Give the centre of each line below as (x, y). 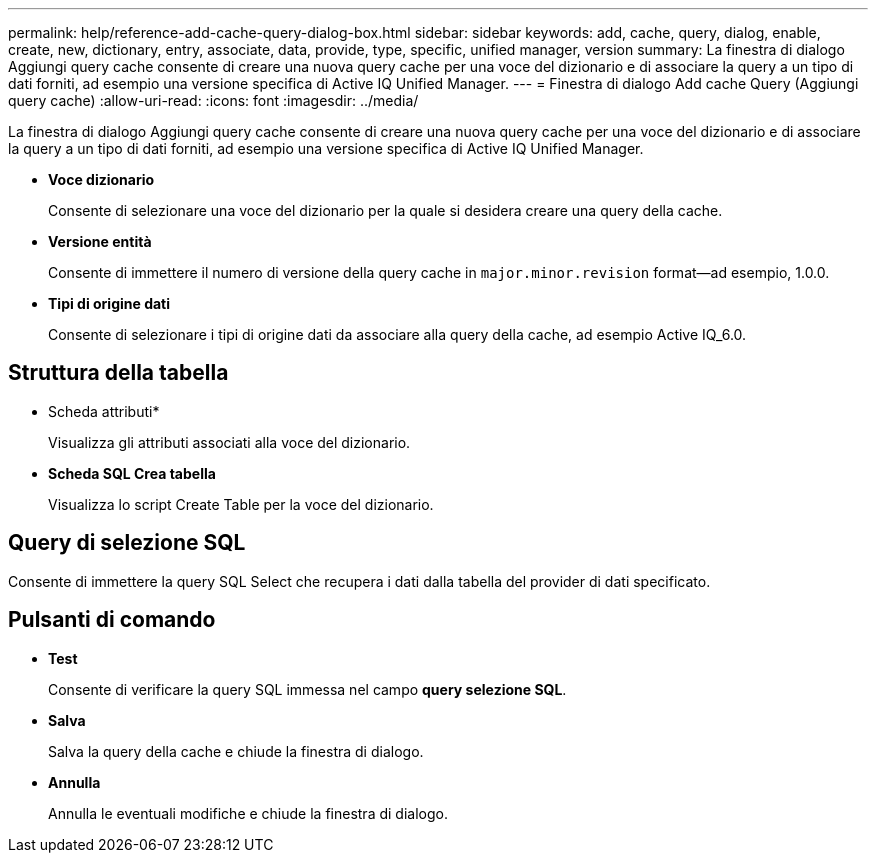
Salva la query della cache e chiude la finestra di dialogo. (236, 751)
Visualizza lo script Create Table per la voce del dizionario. (241, 504)
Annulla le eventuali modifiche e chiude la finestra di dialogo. (248, 813)
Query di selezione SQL (127, 543)
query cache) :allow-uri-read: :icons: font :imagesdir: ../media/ (213, 100)
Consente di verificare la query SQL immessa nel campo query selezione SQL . (307, 689)
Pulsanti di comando (112, 620)
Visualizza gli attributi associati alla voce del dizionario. (229, 442)
